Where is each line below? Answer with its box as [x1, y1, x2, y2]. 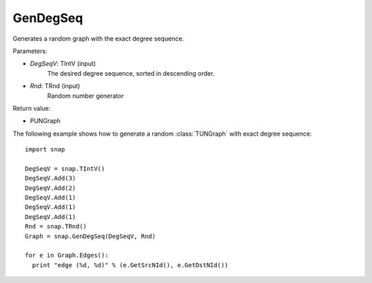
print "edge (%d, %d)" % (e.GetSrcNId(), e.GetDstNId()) [32, 261, 229, 269]
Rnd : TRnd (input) [30, 82, 81, 90]
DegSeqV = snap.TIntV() [25, 165, 105, 172]
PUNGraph [30, 117, 61, 125]
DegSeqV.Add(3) [25, 174, 76, 182]
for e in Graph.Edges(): [25, 251, 109, 260]
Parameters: [12, 47, 48, 55]
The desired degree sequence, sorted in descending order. [47, 69, 215, 77]
